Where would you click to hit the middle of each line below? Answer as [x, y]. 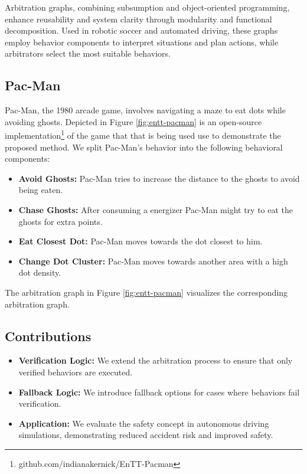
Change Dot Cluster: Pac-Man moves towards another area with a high [153, 261]
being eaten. [41, 190]
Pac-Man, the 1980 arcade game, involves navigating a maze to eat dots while [145, 110]
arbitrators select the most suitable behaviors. [88, 53]
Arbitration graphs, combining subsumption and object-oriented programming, [147, 7]
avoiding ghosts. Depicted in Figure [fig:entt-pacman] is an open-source [133, 121]
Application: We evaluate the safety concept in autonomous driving [144, 423]
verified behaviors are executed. [76, 372]
